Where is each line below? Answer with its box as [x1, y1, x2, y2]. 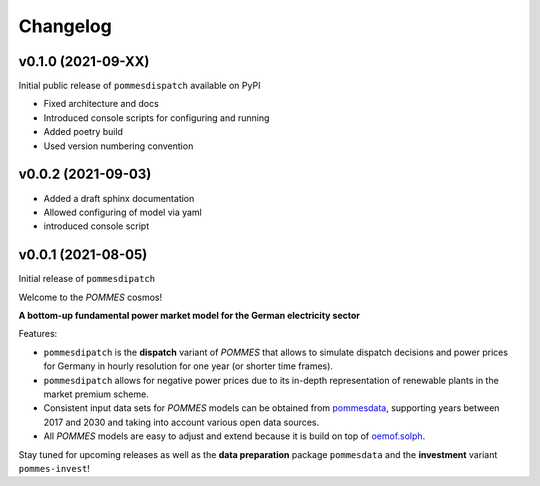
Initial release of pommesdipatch [18, 273, 155, 285]
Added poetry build [43, 126, 124, 138]
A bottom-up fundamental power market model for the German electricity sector [18, 310, 360, 321]
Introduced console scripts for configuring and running [43, 111, 270, 124]
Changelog [18, 15, 112, 37]
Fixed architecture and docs [43, 98, 159, 110]
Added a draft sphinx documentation [43, 192, 195, 204]
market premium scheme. [43, 388, 149, 400]
